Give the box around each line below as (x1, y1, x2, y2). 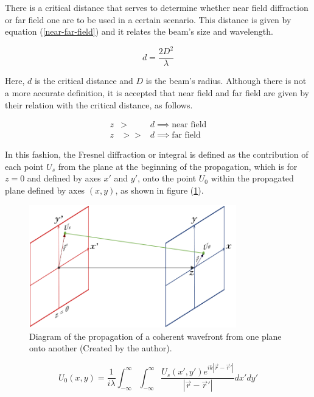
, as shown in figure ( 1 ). (115, 183, 204, 196)
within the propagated (211, 172, 294, 184)
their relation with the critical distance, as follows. (5, 98, 193, 111)
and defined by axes (27, 172, 101, 184)
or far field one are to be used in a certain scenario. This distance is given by (5, 13, 291, 26)
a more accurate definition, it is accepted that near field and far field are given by (5, 86, 309, 99)
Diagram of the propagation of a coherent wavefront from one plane (29, 329, 282, 342)
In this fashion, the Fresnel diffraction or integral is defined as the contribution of (5, 148, 309, 161)
